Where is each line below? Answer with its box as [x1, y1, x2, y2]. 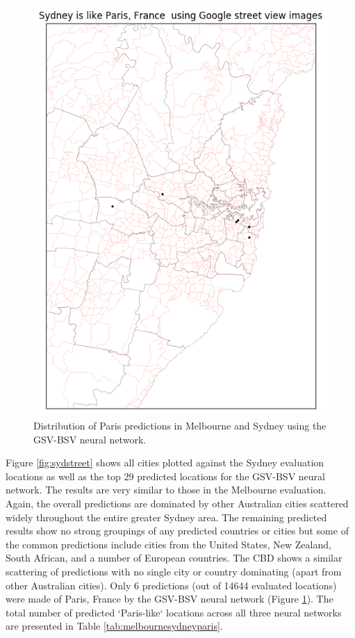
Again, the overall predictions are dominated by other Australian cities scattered [6, 496, 349, 510]
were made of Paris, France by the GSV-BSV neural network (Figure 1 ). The [6, 591, 333, 606]
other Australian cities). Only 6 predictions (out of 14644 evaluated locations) [6, 578, 337, 592]
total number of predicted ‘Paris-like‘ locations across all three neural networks [6, 605, 342, 619]
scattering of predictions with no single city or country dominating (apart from [6, 564, 342, 578]
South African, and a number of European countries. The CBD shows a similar [6, 550, 342, 565]
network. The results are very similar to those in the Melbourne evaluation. [6, 482, 327, 497]
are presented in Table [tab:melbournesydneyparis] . [6, 619, 223, 633]
